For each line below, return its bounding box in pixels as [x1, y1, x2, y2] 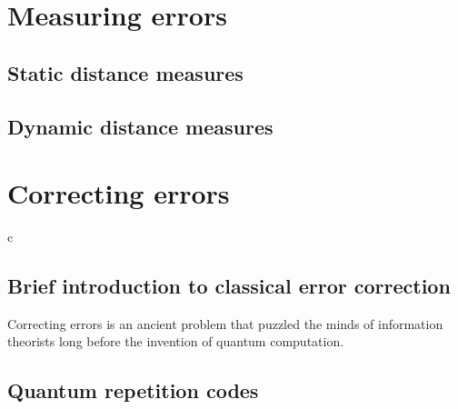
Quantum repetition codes [7, 376, 259, 404]
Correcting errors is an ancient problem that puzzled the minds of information [7, 314, 443, 333]
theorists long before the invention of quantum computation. [7, 332, 344, 351]
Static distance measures [7, 58, 244, 86]
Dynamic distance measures [7, 112, 274, 140]
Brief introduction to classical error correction [7, 272, 451, 300]
